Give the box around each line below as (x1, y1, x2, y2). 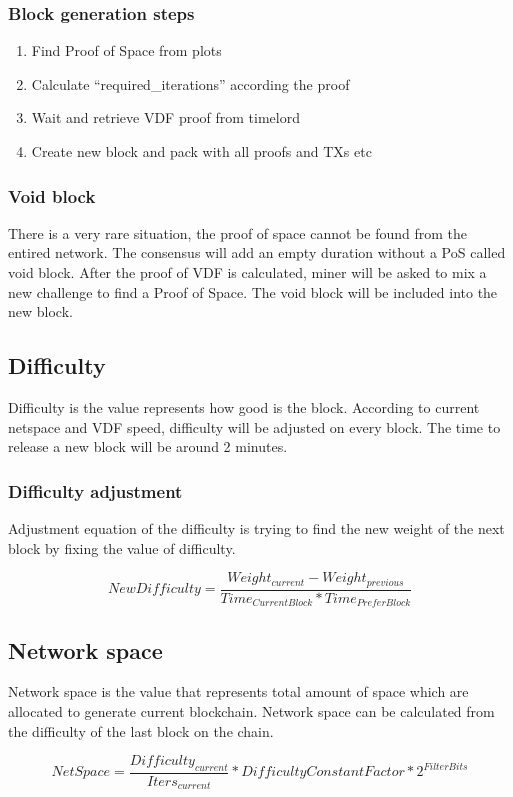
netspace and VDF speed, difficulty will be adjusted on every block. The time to (8, 416, 501, 437)
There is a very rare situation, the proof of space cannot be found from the (8, 222, 467, 243)
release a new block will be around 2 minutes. (8, 436, 288, 457)
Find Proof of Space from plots (31, 40, 222, 61)
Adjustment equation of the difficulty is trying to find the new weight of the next (8, 517, 505, 538)
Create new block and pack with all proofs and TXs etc (31, 141, 372, 161)
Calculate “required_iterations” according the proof (31, 73, 350, 94)
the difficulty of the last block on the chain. (8, 720, 274, 741)
